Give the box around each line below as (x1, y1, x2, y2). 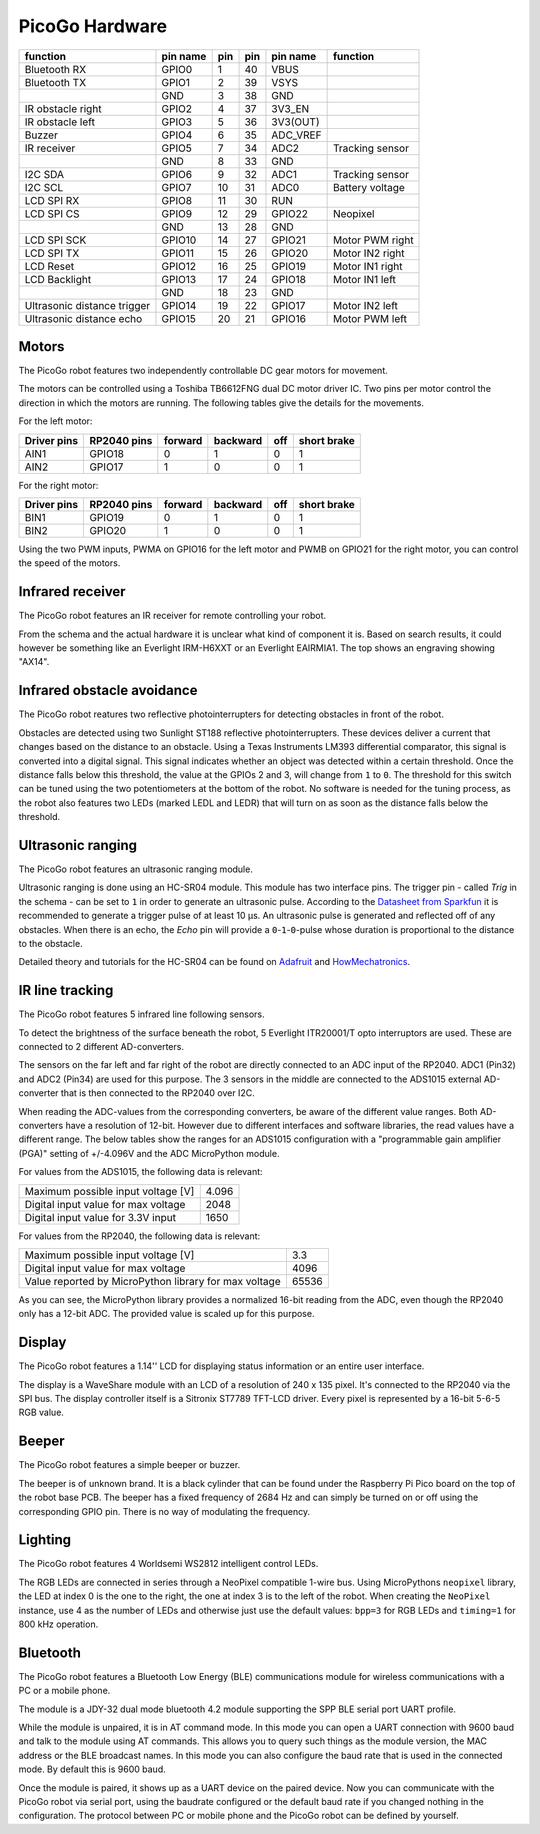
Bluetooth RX (24, 62, 87, 76)
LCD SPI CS (24, 206, 80, 220)
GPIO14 (161, 298, 197, 312)
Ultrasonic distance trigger (24, 298, 151, 312)
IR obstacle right (24, 101, 102, 115)
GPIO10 (161, 233, 197, 247)
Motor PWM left (332, 311, 407, 325)
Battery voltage (332, 180, 405, 194)
